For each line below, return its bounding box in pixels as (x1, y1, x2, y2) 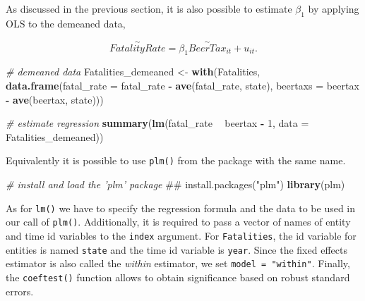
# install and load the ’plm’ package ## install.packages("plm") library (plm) (6, 177, 345, 192)
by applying (308, 1, 359, 16)
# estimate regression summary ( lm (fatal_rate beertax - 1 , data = (6, 116, 309, 130)
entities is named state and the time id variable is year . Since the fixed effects (6, 242, 347, 257)
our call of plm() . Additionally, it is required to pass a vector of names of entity (6, 214, 351, 229)
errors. (6, 283, 34, 298)
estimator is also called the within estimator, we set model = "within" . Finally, (6, 256, 350, 271)
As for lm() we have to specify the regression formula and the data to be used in (6, 200, 356, 215)
